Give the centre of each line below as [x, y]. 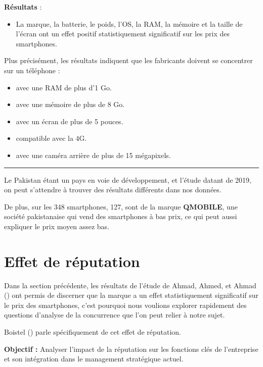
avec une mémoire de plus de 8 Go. [70, 104]
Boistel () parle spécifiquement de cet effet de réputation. [93, 332]
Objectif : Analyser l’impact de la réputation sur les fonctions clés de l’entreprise [131, 349]
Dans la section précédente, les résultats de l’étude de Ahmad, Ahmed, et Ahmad [130, 285]
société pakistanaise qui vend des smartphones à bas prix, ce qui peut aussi [121, 216]
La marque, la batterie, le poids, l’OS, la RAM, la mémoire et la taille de [129, 23]
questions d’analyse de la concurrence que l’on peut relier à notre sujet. [115, 315]
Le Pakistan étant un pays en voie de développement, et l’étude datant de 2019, [128, 179]
